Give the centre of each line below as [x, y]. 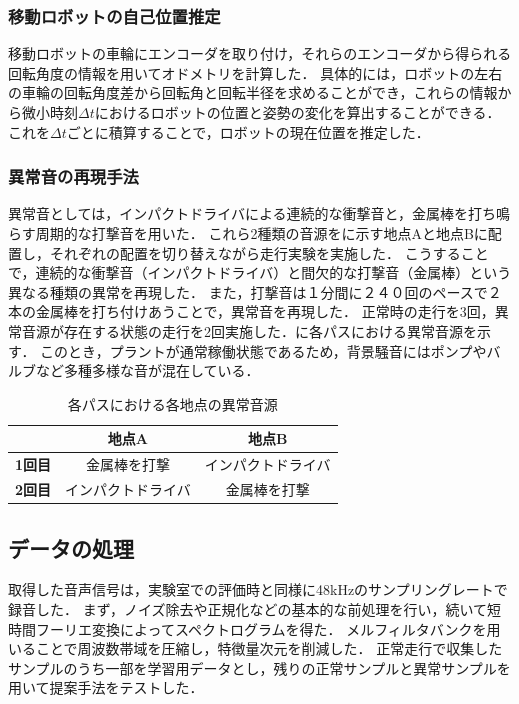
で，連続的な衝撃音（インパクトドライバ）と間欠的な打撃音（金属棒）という [260, 272]
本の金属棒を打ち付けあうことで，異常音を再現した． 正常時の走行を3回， [251, 311]
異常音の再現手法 [73, 176]
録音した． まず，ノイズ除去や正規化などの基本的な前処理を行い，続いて [248, 608]
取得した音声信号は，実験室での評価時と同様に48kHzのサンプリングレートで [258, 589]
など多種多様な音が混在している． [147, 370]
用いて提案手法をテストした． [106, 687]
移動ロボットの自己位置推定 [114, 15]
